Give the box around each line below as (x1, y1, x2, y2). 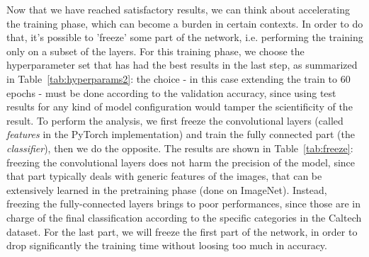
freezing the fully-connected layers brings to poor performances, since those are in (6, 196, 361, 211)
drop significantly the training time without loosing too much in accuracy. (6, 238, 327, 253)
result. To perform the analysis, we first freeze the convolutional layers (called (6, 113, 344, 127)
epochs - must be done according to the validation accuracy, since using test (6, 85, 336, 100)
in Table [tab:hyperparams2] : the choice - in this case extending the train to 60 (6, 71, 351, 86)
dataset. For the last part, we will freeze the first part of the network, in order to (6, 224, 358, 239)
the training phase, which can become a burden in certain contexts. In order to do (6, 16, 363, 30)
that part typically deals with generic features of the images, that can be (6, 169, 322, 183)
